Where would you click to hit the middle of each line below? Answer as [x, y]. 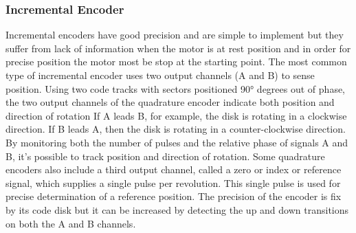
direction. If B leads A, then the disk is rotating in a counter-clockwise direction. [176, 129]
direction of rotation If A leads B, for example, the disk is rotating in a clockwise [176, 115]
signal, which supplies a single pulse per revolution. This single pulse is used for [173, 182]
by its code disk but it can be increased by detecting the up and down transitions [177, 209]
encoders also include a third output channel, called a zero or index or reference [174, 169]
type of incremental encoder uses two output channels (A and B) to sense [160, 75]
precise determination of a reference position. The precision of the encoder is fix [174, 196]
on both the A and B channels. [71, 223]
